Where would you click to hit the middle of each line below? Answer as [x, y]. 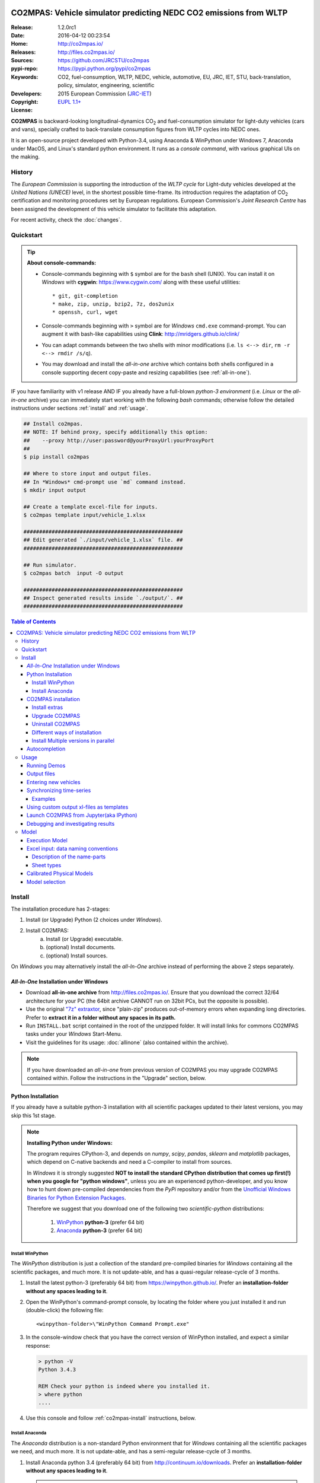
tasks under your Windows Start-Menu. [74, 1034]
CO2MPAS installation [53, 699]
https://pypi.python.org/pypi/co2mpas [104, 69]
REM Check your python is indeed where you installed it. [124, 1386]
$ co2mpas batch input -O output [73, 573]
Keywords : [25, 77]
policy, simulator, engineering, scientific [106, 85]
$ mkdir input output [55, 490]
